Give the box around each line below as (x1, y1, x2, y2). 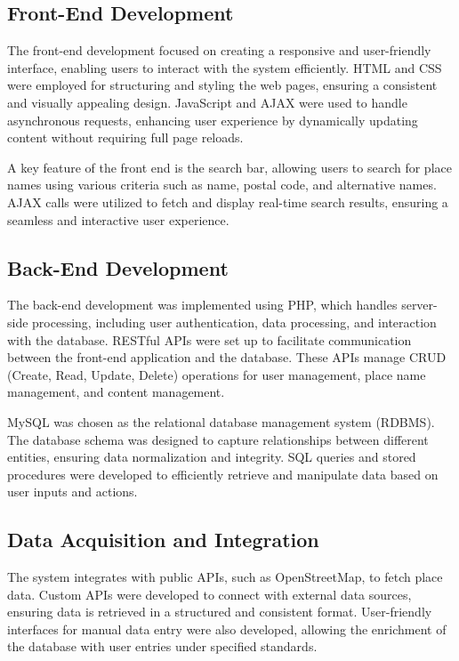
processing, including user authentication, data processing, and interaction (32, 312, 437, 331)
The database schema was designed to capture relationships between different (7, 430, 429, 448)
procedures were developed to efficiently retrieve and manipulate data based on (7, 464, 439, 483)
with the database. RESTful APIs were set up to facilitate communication (7, 330, 412, 349)
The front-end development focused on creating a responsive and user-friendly (7, 41, 431, 60)
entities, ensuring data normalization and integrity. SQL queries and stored (7, 447, 416, 466)
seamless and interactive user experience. (7, 210, 229, 229)
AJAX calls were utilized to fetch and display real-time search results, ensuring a (7, 192, 448, 211)
